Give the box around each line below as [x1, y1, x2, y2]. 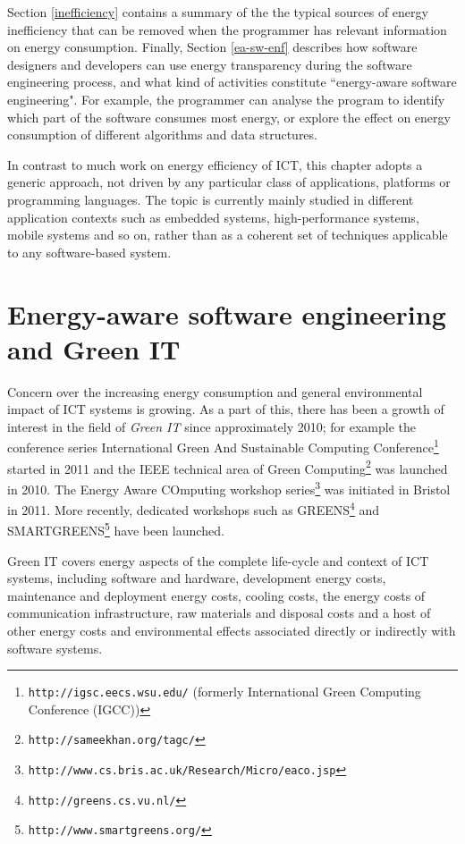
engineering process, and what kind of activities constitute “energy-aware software [7, 72, 457, 91]
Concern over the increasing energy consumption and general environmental [7, 382, 423, 401]
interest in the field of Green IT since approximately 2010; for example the [7, 417, 416, 435]
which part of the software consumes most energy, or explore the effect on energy [7, 107, 451, 126]
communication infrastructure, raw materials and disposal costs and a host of [7, 603, 431, 622]
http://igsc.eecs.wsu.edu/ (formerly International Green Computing [28, 682, 421, 701]
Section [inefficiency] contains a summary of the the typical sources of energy [7, 3, 428, 21]
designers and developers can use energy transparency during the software [7, 55, 412, 73]
